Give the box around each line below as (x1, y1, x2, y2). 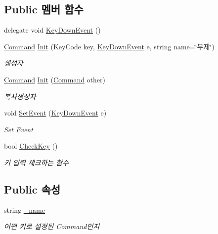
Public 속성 (4, 181, 61, 196)
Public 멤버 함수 (4, 1, 84, 17)
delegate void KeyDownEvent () (4, 25, 101, 35)
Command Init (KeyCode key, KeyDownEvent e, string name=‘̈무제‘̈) (4, 41, 215, 51)
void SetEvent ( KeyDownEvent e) (4, 108, 107, 118)
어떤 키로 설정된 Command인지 (4, 221, 100, 232)
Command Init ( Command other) (4, 74, 106, 84)
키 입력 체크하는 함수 (4, 157, 69, 167)
